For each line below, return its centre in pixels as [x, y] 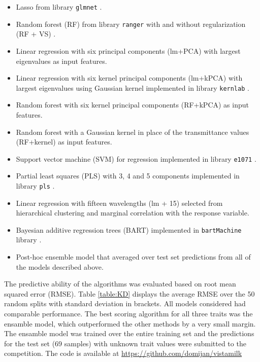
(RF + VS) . [36, 34]
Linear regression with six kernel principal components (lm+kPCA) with [129, 78]
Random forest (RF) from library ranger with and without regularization [131, 24]
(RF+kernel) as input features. [64, 142]
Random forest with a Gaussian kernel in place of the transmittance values [133, 132]
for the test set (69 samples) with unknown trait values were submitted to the [125, 343]
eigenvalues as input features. [61, 61]
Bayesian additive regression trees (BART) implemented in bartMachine [129, 229]
